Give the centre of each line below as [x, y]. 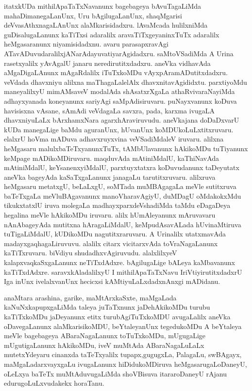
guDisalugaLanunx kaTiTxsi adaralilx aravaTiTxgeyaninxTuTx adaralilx [112, 34]
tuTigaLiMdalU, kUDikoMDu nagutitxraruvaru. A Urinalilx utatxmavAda [115, 234]
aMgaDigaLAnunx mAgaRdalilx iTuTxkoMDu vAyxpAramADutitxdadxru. [116, 72]
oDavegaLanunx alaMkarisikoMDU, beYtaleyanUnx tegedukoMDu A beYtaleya [123, 326]
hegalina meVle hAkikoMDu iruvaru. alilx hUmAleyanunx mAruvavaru [110, 215]
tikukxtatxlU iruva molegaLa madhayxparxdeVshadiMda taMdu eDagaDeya [117, 205]
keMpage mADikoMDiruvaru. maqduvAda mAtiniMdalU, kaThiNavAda [112, 158]
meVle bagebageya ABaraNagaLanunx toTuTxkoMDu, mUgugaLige [105, 336]
